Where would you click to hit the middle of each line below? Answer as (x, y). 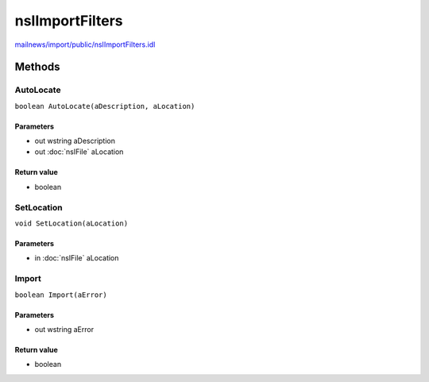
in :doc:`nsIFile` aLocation (77, 258)
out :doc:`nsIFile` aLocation (79, 152)
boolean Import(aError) (61, 295)
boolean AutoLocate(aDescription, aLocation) (105, 106)
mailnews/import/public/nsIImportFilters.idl (85, 44)
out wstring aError (64, 329)
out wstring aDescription (75, 141)
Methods (37, 67)
